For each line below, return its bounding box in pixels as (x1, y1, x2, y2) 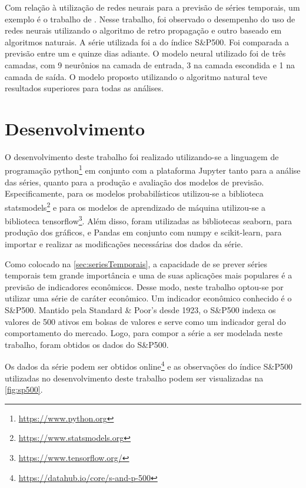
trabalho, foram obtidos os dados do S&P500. (5, 338, 169, 350)
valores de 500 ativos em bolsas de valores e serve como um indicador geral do (5, 315, 286, 327)
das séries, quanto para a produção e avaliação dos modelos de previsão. (5, 175, 264, 188)
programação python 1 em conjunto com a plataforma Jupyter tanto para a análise (5, 162, 301, 177)
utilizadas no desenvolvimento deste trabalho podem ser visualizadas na (5, 371, 264, 384)
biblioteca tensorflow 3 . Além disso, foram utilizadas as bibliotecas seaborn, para (5, 213, 292, 227)
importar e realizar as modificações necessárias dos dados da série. (5, 238, 243, 250)
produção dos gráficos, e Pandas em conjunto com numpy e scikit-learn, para (5, 226, 282, 238)
